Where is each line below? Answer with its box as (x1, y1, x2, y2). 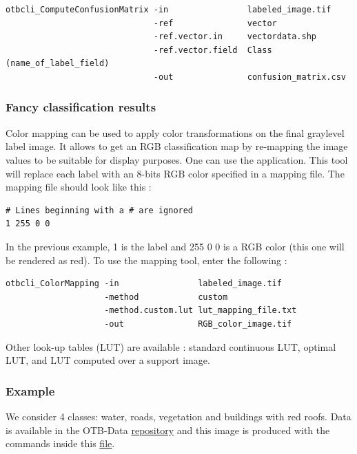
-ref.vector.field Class (153, 45, 272, 55)
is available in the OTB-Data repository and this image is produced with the (6, 422, 330, 437)
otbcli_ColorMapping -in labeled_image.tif (6, 279, 282, 289)
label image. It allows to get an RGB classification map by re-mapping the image (6, 139, 348, 153)
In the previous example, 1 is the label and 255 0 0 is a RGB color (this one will (6, 239, 345, 253)
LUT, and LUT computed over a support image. (6, 353, 210, 367)
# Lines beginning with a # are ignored (6, 205, 194, 215)
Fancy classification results (6, 98, 156, 116)
